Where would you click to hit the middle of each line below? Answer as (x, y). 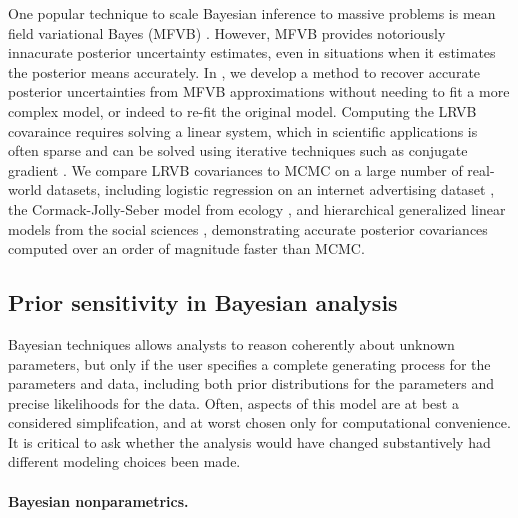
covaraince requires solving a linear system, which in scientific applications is (243, 130)
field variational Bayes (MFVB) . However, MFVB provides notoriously (227, 32)
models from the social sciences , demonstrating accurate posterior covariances (248, 228)
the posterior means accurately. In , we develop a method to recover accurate (244, 71)
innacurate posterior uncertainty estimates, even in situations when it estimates (252, 52)
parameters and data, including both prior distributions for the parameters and (251, 383)
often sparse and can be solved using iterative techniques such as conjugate (238, 150)
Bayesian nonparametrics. (98, 500)
